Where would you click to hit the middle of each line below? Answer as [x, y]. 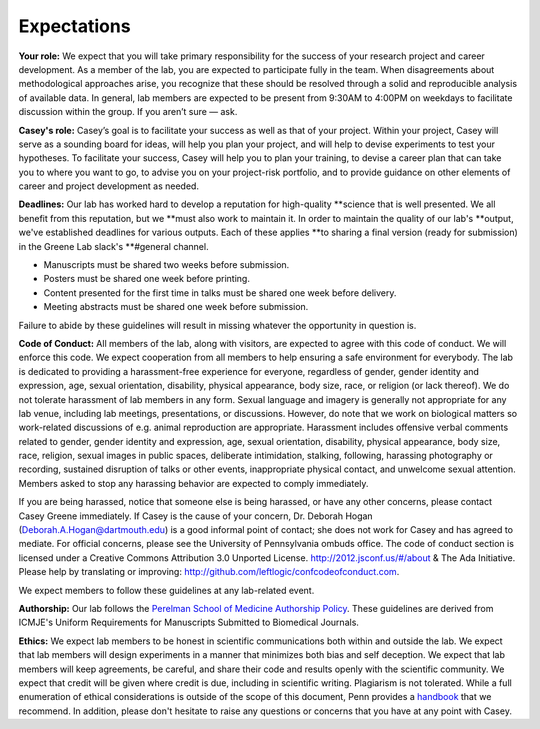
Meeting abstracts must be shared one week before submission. [176, 307]
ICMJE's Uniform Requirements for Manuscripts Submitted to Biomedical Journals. [189, 622]
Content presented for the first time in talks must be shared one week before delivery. [220, 292]
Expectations [74, 26]
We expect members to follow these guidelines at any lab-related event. [166, 590]
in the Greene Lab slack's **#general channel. [113, 246]
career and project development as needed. [109, 186]
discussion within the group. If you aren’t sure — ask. [128, 112]
